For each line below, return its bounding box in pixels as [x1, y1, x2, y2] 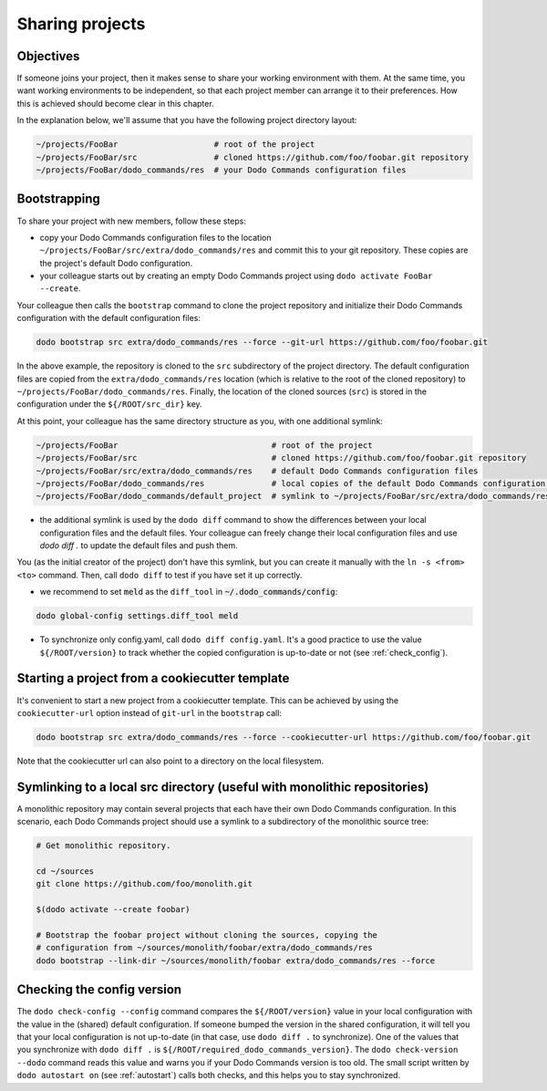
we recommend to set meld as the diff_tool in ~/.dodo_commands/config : [39, 587, 338, 597]
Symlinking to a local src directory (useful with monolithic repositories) [16, 779, 429, 795]
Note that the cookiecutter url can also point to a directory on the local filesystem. [16, 755, 325, 766]
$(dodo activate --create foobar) [36, 904, 191, 915]
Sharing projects [16, 14, 146, 34]
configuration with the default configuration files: [16, 313, 201, 324]
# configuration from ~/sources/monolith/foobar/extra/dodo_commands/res [36, 942, 373, 953]
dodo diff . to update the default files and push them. [39, 540, 239, 551]
